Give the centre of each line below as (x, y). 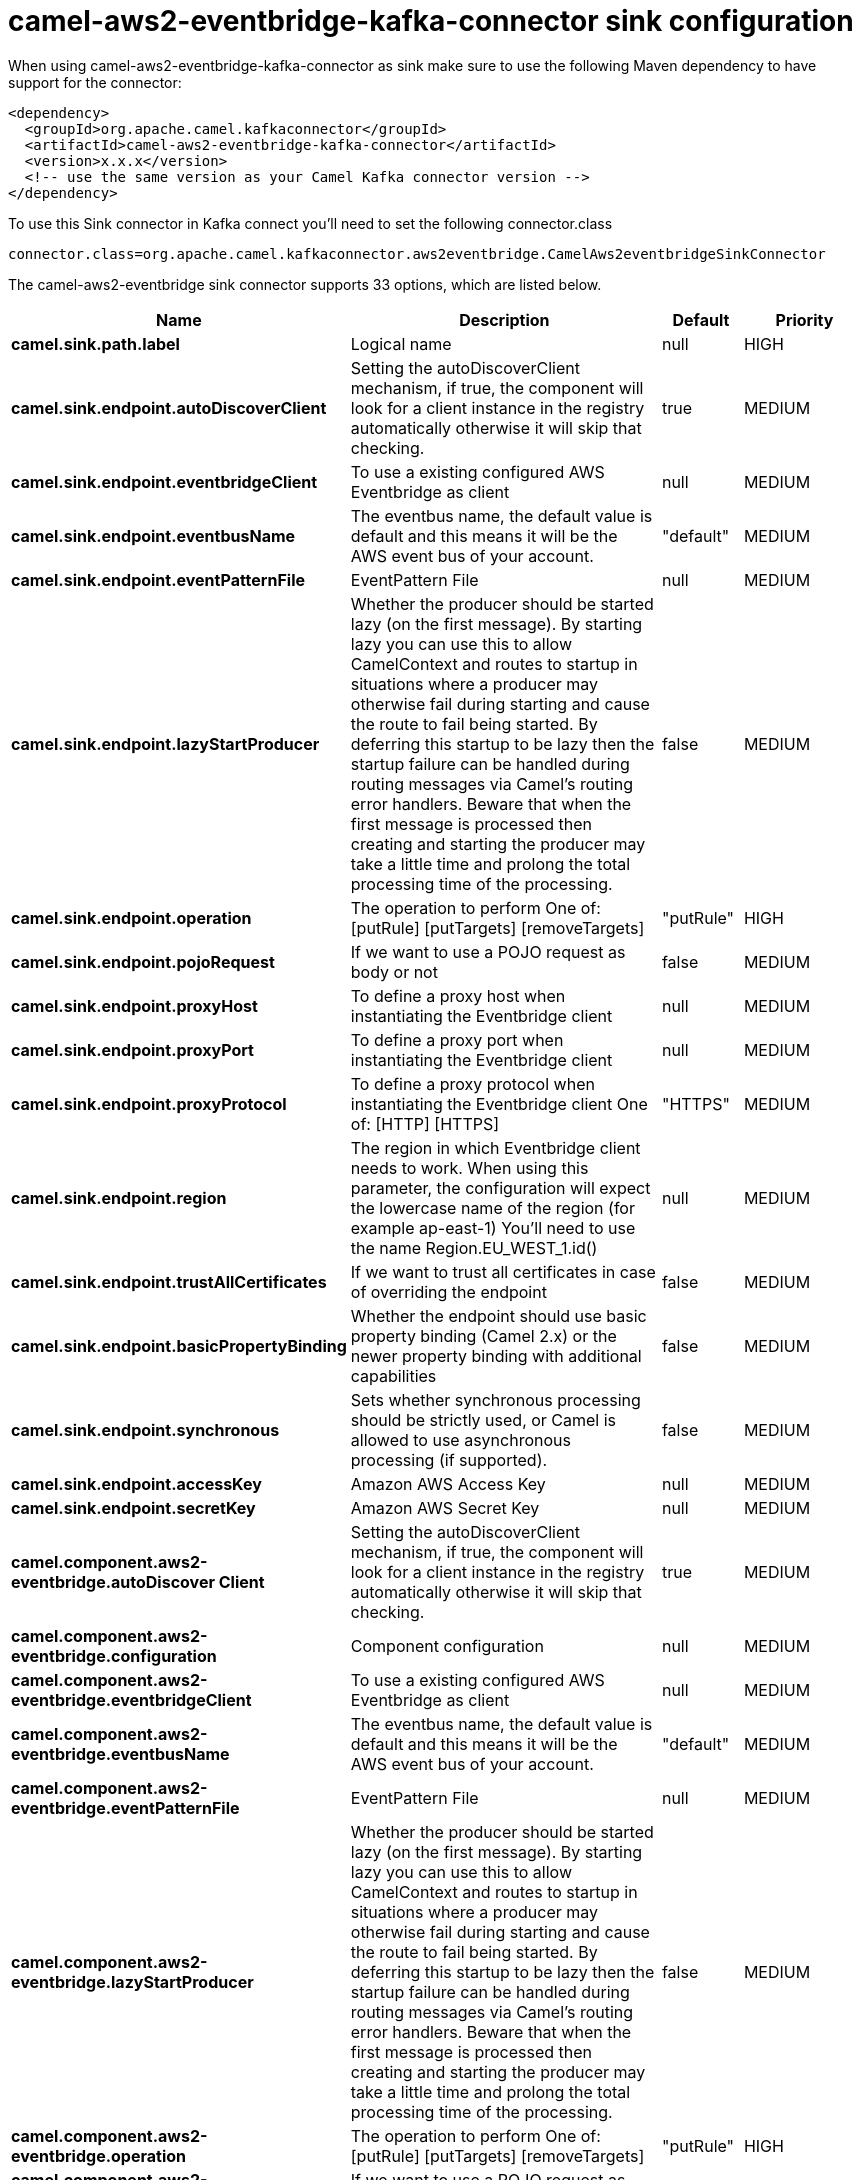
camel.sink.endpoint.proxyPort (132, 1049)
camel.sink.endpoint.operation (131, 917)
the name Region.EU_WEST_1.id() (474, 1247)
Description (504, 319)
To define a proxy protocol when (472, 1083)
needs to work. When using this (469, 1167)
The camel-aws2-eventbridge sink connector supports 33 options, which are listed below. (305, 284)
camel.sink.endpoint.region (119, 1197)
